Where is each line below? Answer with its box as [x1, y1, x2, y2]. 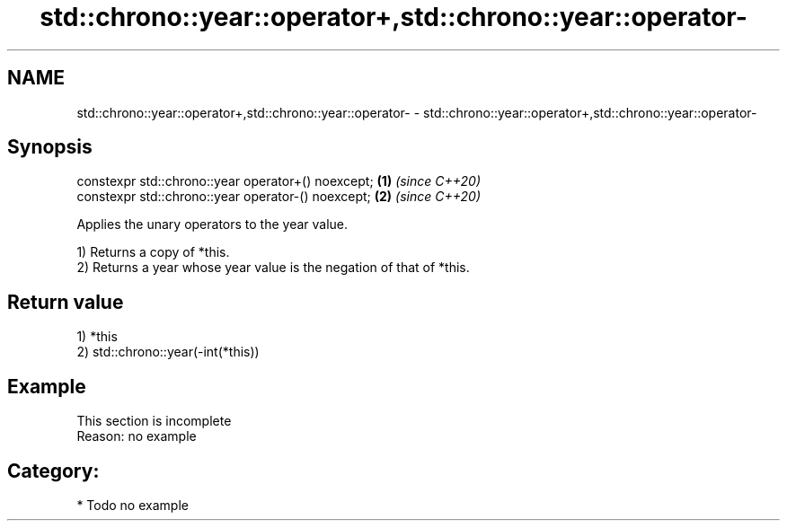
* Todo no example [76, 497, 189, 513]
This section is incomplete [76, 413, 232, 429]
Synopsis [7, 136, 93, 159]
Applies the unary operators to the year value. [76, 216, 349, 233]
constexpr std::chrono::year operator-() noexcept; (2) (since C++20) [76, 189, 481, 205]
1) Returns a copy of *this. [76, 244, 230, 260]
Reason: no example [76, 428, 197, 444]
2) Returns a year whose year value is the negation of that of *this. [76, 260, 470, 276]
